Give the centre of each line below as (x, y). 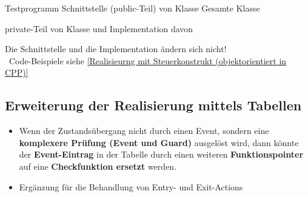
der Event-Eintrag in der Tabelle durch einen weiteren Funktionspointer (161, 154)
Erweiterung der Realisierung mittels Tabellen (153, 105)
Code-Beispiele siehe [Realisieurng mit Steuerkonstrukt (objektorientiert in (148, 60)
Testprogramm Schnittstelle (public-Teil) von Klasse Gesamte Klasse (132, 8)
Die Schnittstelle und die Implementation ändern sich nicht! (116, 49)
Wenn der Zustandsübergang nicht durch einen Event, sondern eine (144, 131)
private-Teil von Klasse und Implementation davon (99, 28)
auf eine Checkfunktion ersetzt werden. (98, 166)
